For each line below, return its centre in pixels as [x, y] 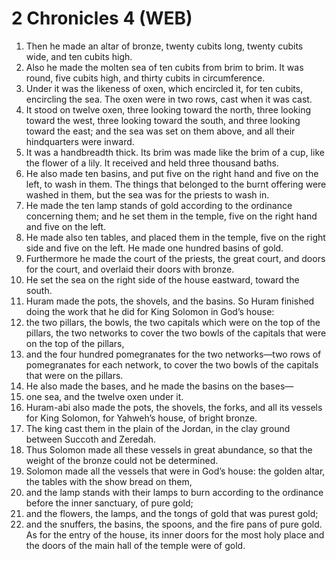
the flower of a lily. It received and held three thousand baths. [152, 163]
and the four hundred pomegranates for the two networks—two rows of [173, 354]
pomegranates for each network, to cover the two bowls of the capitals [172, 364]
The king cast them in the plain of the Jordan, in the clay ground [158, 428]
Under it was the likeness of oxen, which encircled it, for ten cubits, [164, 88]
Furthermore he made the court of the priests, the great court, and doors [175, 258]
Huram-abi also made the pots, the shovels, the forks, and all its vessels [174, 407]
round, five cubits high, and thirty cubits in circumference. [145, 78]
